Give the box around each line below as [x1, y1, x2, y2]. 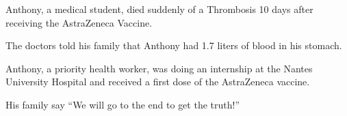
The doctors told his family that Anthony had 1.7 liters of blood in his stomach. [5, 38, 342, 53]
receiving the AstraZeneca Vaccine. [5, 15, 153, 29]
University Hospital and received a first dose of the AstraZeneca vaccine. [5, 74, 310, 89]
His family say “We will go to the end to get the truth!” [5, 97, 240, 111]
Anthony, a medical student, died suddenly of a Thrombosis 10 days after [5, 2, 313, 16]
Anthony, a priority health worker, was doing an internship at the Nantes [5, 61, 313, 75]
